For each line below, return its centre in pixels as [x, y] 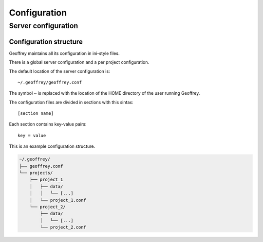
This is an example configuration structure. [52, 146]
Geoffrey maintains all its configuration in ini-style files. [64, 53]
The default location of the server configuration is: [59, 71]
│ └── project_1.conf [58, 200]
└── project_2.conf [63, 227]
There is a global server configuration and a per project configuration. [79, 62]
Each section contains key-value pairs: [48, 124]
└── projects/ [36, 173]
